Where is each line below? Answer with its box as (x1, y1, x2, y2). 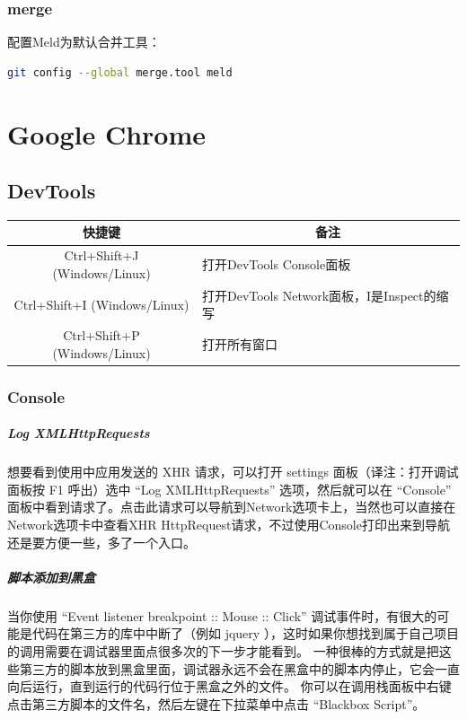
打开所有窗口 (201, 335, 278, 353)
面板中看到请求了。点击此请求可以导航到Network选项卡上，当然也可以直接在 (7, 497, 456, 516)
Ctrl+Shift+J (64, 246, 139, 265)
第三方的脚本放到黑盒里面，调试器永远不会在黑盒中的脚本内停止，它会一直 (19, 659, 460, 678)
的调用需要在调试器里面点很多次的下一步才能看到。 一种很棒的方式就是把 (7, 642, 439, 661)
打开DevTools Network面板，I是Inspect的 (201, 285, 436, 304)
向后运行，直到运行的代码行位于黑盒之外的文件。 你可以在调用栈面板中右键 (7, 677, 452, 696)
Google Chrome (7, 115, 207, 152)
